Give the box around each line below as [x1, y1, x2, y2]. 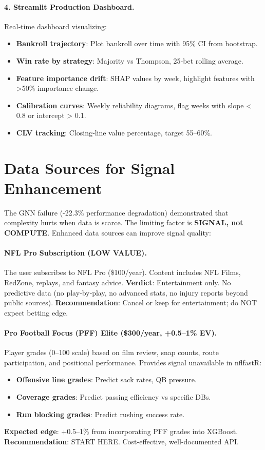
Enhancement [4, 177, 102, 198]
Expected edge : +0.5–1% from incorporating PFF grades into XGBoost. [4, 426, 238, 437]
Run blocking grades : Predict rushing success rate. [16, 408, 185, 419]
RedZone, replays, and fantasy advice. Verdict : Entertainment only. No [4, 277, 231, 288]
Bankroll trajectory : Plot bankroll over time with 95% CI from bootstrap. [16, 38, 258, 49]
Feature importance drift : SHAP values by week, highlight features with [16, 72, 255, 83]
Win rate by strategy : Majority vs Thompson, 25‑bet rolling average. [16, 55, 243, 66]
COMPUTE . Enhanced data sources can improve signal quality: [4, 227, 211, 238]
